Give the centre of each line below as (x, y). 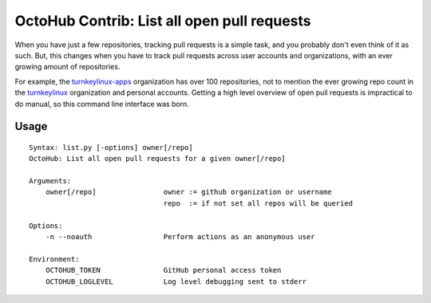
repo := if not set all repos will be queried (258, 203)
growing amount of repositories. (67, 67)
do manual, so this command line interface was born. (102, 104)
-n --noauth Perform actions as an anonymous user (180, 237)
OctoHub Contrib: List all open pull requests (163, 21)
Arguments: (50, 181)
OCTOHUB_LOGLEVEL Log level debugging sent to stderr (176, 281)
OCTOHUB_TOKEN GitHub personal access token (163, 270)
